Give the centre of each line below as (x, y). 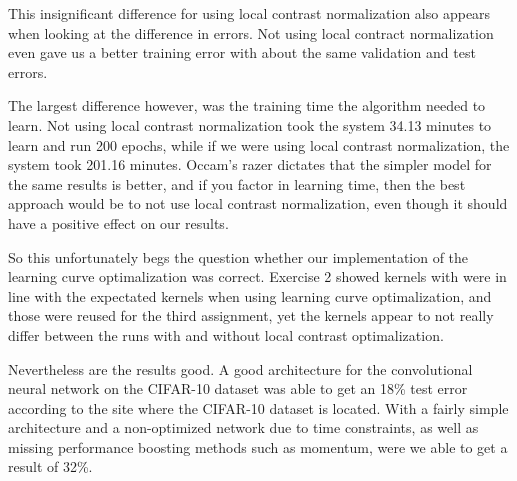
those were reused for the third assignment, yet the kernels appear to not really (251, 315)
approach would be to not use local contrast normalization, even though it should (258, 203)
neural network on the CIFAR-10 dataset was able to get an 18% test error (238, 388)
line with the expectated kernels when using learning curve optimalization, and (250, 295)
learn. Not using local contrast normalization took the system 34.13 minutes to (250, 124)
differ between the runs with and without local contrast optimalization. (226, 334)
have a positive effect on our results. (118, 222)
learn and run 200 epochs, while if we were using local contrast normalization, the (259, 144)
